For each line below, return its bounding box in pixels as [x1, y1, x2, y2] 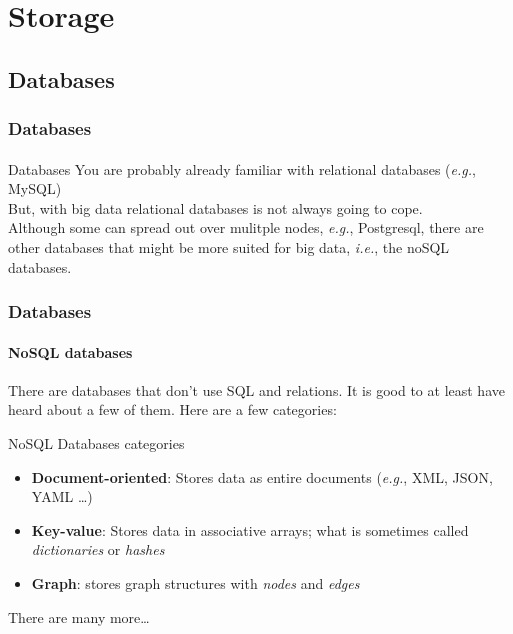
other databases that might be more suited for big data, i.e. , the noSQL [8, 236, 450, 257]
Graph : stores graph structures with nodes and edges [31, 572, 360, 593]
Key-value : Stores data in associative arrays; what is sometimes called [31, 519, 469, 540]
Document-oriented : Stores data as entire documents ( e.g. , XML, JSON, [31, 466, 493, 487]
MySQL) [8, 178, 62, 199]
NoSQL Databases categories [8, 432, 185, 453]
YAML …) [31, 486, 93, 507]
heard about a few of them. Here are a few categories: [8, 399, 337, 420]
